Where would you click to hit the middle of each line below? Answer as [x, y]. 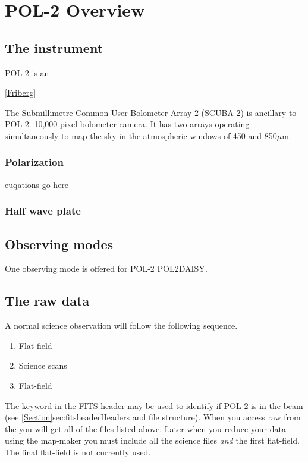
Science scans [43, 365]
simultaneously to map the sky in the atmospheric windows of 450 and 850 [141, 135]
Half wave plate [43, 211]
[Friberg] [21, 92]
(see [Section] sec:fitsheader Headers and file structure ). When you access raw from [153, 417]
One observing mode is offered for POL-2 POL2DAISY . [106, 268]
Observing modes [59, 243]
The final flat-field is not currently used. [78, 452]
